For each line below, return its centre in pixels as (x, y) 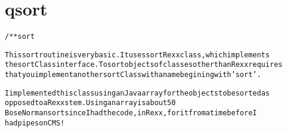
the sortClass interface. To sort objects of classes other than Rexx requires (144, 65)
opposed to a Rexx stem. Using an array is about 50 (90, 103)
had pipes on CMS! (35, 123)
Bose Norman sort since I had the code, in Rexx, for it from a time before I (131, 113)
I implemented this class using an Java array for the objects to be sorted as (137, 93)
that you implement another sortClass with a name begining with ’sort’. (133, 75)
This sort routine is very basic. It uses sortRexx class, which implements (137, 55)
